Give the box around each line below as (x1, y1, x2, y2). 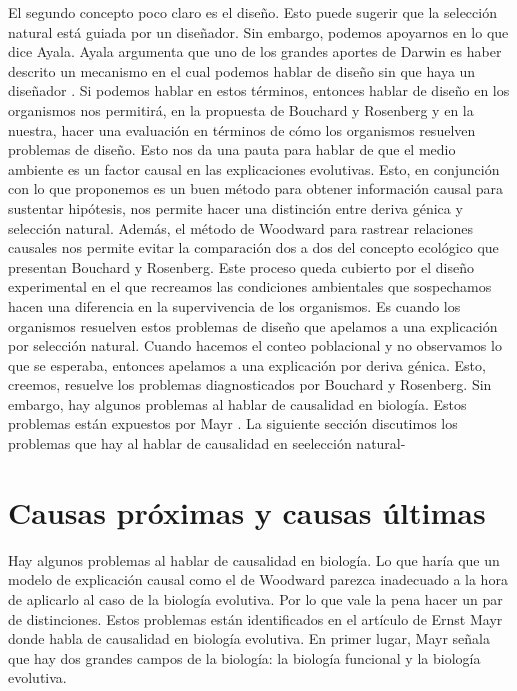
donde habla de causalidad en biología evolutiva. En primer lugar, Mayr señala (8, 628, 491, 649)
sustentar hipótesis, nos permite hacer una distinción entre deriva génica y (8, 197, 463, 218)
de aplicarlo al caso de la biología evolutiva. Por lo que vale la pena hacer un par (8, 588, 503, 609)
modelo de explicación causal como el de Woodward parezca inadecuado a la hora (8, 569, 508, 590)
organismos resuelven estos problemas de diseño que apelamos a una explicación (8, 315, 498, 336)
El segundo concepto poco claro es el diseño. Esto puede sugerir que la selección (8, 2, 497, 22)
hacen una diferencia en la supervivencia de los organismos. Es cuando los (8, 295, 461, 316)
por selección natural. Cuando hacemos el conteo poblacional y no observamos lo (8, 335, 502, 356)
